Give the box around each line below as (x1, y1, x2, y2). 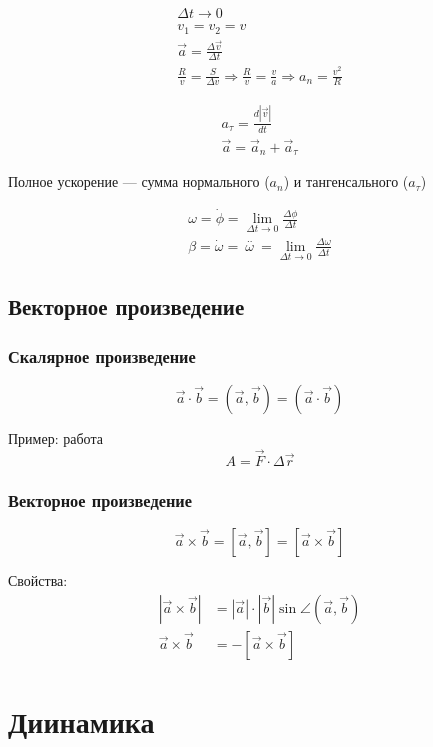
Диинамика (8, 700, 155, 741)
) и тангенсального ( (283, 171, 409, 192)
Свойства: (8, 570, 68, 591)
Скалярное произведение (8, 343, 196, 368)
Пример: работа (8, 428, 103, 449)
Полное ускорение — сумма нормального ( (8, 171, 270, 192)
